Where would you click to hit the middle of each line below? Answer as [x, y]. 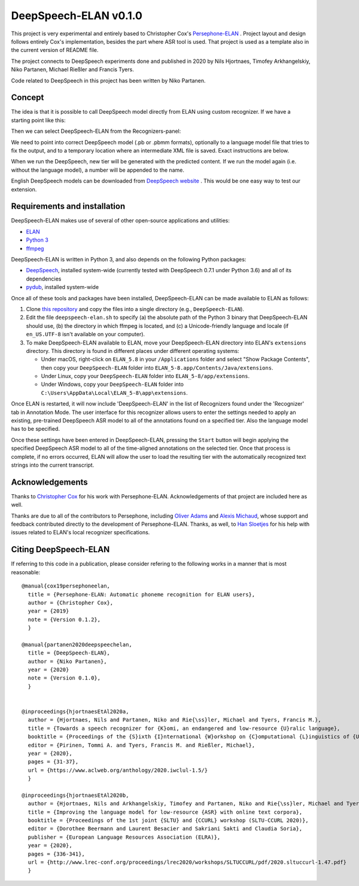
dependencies [44, 279]
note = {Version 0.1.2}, [64, 619]
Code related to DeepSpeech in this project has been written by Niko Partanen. [108, 80]
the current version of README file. [55, 50]
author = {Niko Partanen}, [67, 661]
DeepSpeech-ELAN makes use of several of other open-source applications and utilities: [120, 221]
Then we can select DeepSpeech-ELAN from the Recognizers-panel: [96, 131]
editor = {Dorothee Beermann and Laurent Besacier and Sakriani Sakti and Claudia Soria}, [165, 829]
